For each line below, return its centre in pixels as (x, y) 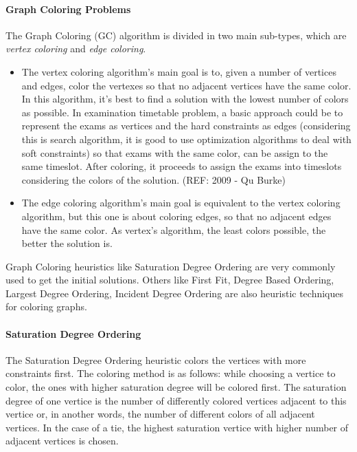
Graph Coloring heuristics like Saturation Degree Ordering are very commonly (171, 266)
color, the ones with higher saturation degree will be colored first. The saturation (176, 387)
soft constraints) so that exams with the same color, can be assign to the (175, 152)
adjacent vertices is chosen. (62, 441)
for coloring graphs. (46, 306)
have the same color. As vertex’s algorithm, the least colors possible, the (174, 229)
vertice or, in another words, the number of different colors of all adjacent (160, 414)
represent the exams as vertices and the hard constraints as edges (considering (186, 126)
